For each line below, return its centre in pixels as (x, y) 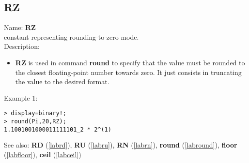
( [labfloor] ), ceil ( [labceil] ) (43, 154)
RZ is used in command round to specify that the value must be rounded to (130, 62)
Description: (22, 46)
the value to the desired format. (62, 81)
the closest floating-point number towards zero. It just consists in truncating (128, 72)
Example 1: (21, 97)
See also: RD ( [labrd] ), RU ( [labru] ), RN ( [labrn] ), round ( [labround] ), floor (121, 145)
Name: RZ (20, 27)
